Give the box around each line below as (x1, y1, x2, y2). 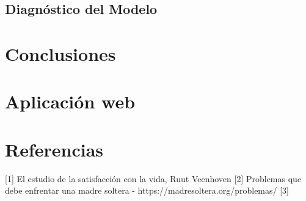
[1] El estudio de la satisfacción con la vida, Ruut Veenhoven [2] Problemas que (5, 172, 302, 185)
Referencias (5, 136, 104, 161)
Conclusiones (5, 41, 116, 66)
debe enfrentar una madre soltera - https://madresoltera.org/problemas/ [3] (5, 184, 289, 197)
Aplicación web (5, 89, 136, 114)
